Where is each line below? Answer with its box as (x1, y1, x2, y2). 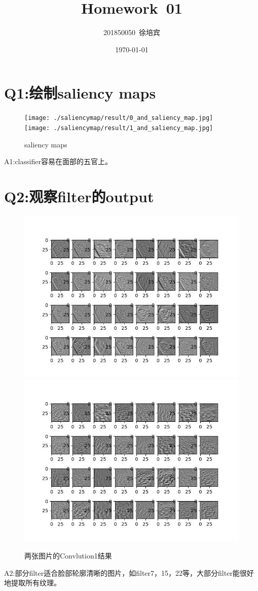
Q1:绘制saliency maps (4, 82, 156, 103)
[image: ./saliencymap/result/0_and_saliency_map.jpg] (24, 114, 213, 122)
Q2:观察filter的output (4, 185, 154, 206)
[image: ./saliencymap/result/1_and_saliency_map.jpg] (24, 124, 213, 132)
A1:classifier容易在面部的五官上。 (4, 156, 112, 167)
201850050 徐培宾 (103, 27, 160, 38)
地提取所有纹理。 (4, 577, 61, 588)
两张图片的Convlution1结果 (24, 550, 112, 561)
